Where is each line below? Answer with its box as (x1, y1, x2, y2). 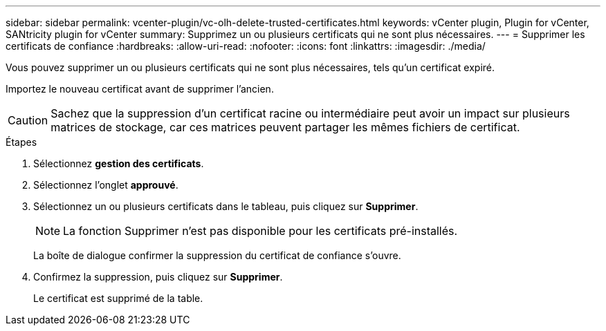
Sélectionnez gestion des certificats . (33, 158, 204, 169)
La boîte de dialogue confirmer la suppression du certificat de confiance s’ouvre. (33, 249, 401, 261)
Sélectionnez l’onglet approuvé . (33, 179, 178, 191)
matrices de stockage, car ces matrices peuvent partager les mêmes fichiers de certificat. (50, 120, 520, 134)
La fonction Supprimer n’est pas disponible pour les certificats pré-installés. (63, 224, 458, 238)
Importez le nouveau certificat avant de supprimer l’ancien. (6, 83, 274, 95)
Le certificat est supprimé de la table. (33, 292, 203, 304)
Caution (8, 113, 48, 127)
